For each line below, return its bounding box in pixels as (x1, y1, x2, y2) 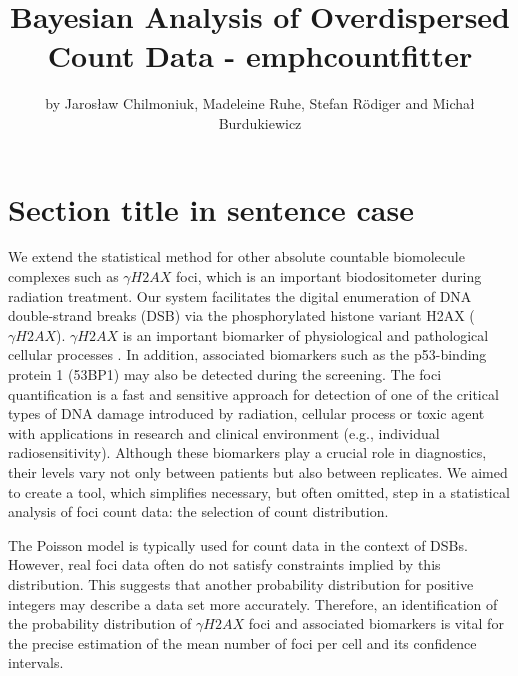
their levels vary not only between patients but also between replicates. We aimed (8, 461, 508, 482)
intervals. (8, 652, 64, 673)
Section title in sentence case (8, 188, 414, 229)
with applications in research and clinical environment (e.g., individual (8, 422, 440, 443)
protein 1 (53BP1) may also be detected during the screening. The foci (8, 364, 442, 384)
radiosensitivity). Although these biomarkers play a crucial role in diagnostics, (8, 442, 487, 463)
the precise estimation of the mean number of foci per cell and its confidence (8, 632, 477, 653)
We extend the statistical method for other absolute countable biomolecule (8, 246, 465, 267)
